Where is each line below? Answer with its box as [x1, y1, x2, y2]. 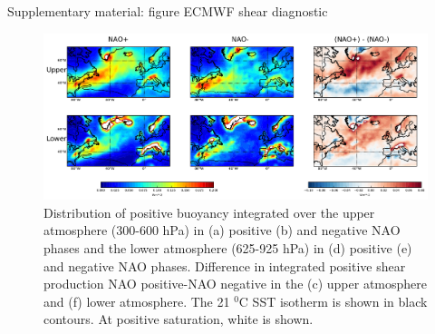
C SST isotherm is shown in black [238, 291, 428, 310]
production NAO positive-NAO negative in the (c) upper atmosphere [43, 274, 428, 293]
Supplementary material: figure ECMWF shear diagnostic [7, 2, 328, 20]
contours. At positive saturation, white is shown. [43, 309, 314, 329]
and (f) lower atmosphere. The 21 [43, 291, 230, 310]
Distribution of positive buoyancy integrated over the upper [43, 202, 375, 221]
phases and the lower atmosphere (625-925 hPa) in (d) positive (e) [43, 238, 412, 257]
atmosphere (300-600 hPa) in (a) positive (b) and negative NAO [43, 221, 401, 240]
